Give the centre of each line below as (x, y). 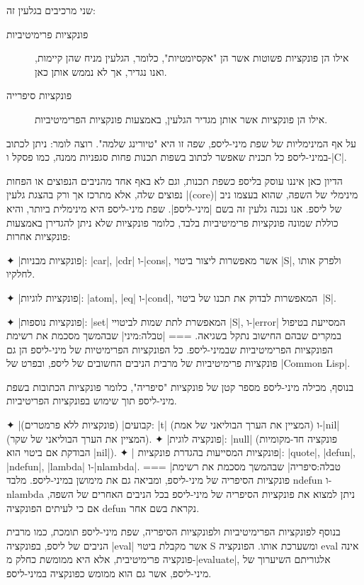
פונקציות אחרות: (39, 236)
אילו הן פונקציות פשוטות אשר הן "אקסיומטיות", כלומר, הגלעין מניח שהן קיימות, (192, 58)
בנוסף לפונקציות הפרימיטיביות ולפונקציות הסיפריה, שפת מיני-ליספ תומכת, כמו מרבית (174, 532)
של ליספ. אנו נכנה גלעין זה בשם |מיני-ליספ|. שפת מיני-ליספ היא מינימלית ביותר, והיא (174, 208)
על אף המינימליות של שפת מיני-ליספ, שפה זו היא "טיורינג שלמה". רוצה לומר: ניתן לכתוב (181, 143)
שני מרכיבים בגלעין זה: (51, 10)
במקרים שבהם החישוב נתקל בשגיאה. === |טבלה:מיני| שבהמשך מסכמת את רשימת (174, 335)
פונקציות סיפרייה (39, 95)
